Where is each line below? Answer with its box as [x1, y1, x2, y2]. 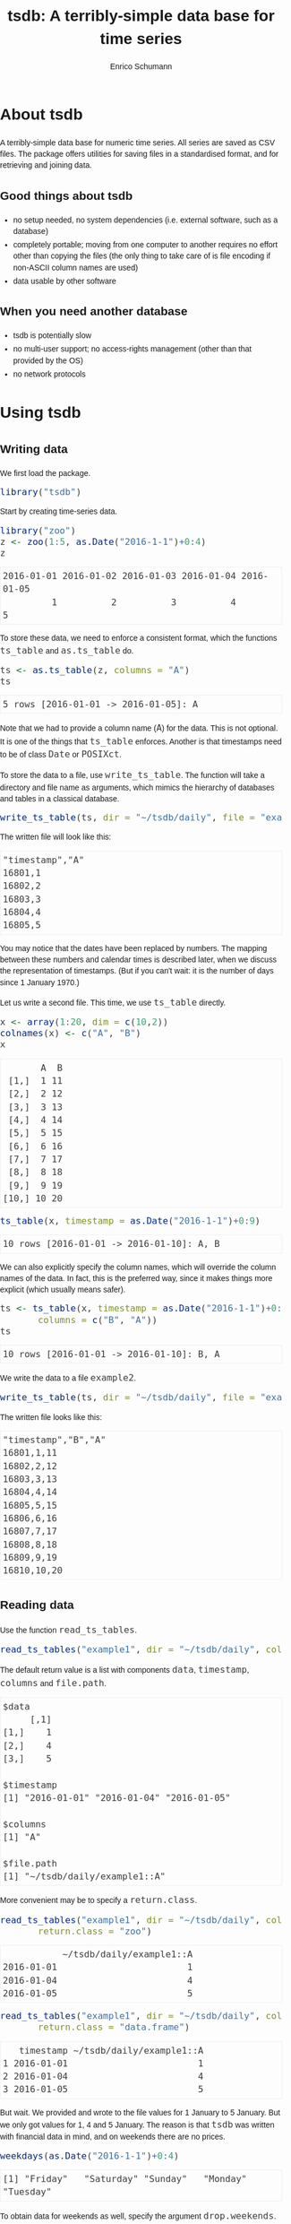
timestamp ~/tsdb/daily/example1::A [19, 2045, 204, 2056]
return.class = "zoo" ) [37, 1925, 152, 1937]
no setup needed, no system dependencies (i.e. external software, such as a [13, 214, 278, 225]
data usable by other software [13, 275, 116, 286]
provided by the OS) [13, 355, 84, 366]
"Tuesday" [3, 2186, 53, 2198]
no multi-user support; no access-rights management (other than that [13, 344, 252, 354]
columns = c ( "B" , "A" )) [37, 1314, 158, 1326]
